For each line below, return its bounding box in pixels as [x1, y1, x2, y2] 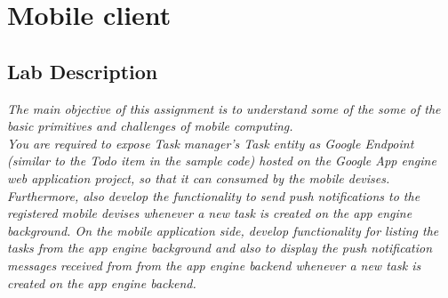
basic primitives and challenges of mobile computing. [7, 117, 293, 135]
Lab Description [7, 57, 158, 85]
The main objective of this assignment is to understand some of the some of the [7, 99, 441, 117]
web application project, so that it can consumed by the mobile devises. [7, 168, 390, 187]
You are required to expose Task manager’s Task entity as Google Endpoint [7, 133, 414, 152]
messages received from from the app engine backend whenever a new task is [7, 255, 421, 274]
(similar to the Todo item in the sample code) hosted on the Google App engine [7, 151, 436, 170]
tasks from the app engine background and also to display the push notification [7, 238, 433, 257]
